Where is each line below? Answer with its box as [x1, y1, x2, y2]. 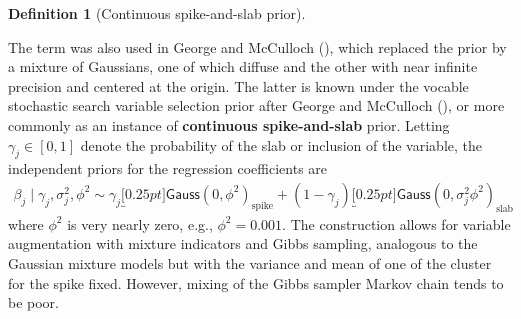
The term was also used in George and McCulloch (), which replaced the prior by [8, 36, 507, 57]
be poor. [8, 292, 60, 313]
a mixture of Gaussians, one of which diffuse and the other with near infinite [8, 56, 478, 77]
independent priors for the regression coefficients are [8, 158, 328, 179]
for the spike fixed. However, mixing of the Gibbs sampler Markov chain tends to [8, 272, 504, 293]
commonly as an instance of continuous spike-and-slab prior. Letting [8, 114, 450, 135]
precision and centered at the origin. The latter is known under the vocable [8, 75, 469, 96]
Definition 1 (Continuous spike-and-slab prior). [8, 3, 306, 23]
